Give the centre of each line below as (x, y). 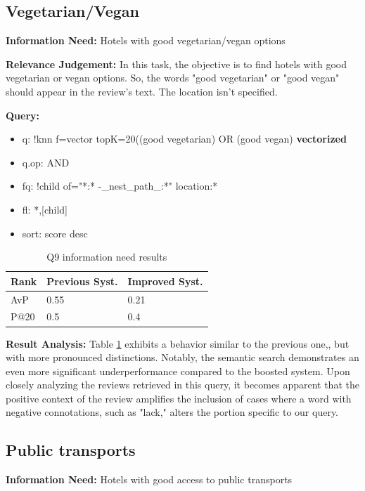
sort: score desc (55, 233)
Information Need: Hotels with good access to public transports (149, 479)
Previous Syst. (82, 281)
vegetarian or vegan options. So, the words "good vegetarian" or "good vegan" (173, 78)
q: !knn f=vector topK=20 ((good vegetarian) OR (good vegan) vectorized (184, 139)
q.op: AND (46, 162)
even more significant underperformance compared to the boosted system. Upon (178, 371)
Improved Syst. (165, 281)
